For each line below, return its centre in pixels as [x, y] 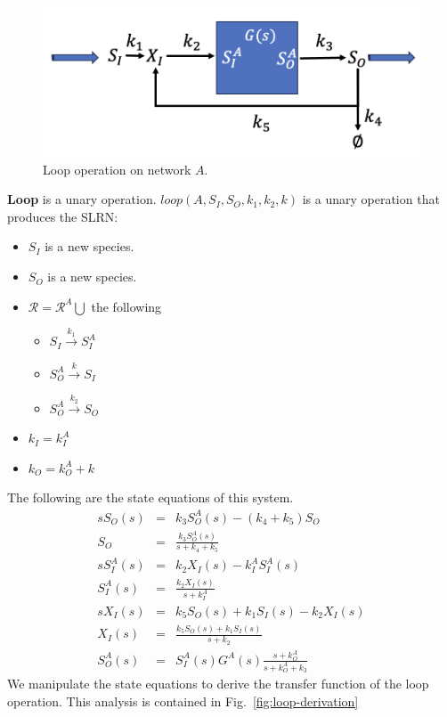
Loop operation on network [117, 169]
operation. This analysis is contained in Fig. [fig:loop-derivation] [183, 701]
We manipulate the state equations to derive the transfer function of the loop [218, 684]
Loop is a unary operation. [82, 199]
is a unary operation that [371, 199]
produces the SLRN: [63, 216]
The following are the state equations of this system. [150, 497]
